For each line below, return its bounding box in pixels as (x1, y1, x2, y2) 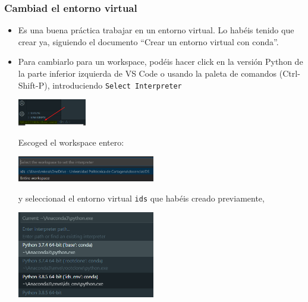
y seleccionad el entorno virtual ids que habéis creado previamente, (18, 191, 265, 204)
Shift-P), (18, 78, 50, 91)
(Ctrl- (279, 67, 300, 79)
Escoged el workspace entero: (18, 136, 124, 148)
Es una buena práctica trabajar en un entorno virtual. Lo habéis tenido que (18, 24, 294, 36)
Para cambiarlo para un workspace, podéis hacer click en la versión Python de (18, 55, 303, 68)
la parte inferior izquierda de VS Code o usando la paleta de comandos (18, 67, 277, 79)
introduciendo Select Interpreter (52, 78, 182, 91)
